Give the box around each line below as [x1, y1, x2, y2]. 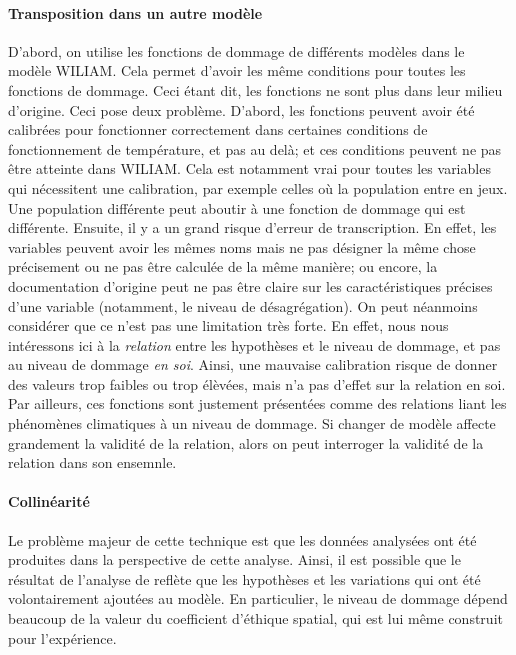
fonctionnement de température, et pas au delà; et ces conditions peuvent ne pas [8, 138, 502, 159]
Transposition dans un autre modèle [8, 2, 263, 23]
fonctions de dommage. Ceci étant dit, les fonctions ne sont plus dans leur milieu [8, 79, 503, 100]
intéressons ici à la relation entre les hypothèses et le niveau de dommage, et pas [8, 334, 501, 355]
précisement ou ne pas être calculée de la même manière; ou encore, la [8, 256, 438, 277]
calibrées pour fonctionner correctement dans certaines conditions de [8, 119, 428, 140]
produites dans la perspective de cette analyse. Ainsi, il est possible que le [8, 549, 461, 570]
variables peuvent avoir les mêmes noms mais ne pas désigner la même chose [8, 236, 476, 257]
